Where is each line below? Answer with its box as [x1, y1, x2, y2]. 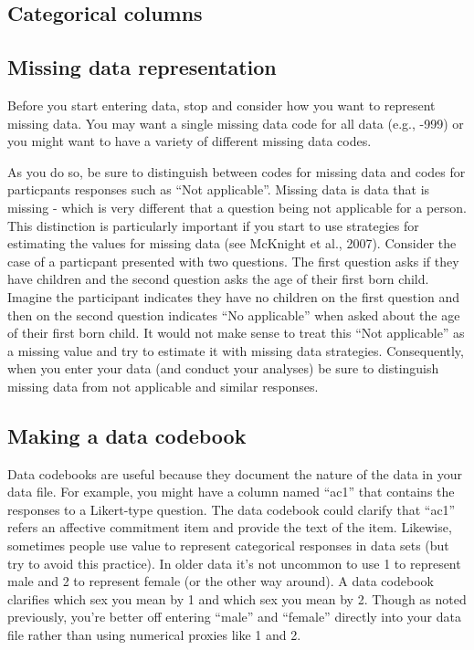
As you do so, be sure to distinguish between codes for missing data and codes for [7, 162, 466, 181]
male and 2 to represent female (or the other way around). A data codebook [7, 571, 434, 591]
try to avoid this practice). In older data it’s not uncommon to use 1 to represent [7, 553, 461, 572]
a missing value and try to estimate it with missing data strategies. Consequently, [7, 341, 464, 360]
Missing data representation [7, 53, 277, 81]
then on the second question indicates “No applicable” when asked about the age [7, 305, 460, 324]
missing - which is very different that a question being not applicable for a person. [7, 197, 467, 216]
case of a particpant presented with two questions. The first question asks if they [7, 251, 459, 270]
